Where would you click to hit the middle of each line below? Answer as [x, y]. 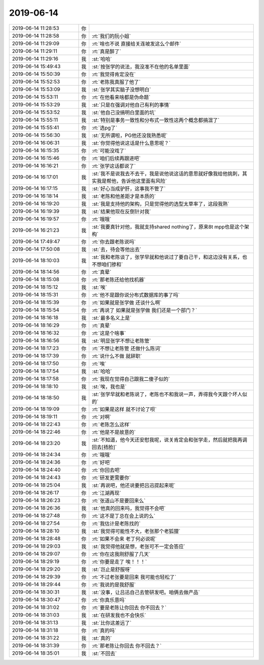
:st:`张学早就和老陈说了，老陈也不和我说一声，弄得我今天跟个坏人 [167, 394]
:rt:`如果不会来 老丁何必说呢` [124, 539]
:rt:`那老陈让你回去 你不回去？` [127, 645]
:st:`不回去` [104, 653]
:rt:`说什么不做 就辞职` [117, 356]
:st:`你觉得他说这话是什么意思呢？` [131, 143]
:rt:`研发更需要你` [111, 478]
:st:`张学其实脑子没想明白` [121, 89]
